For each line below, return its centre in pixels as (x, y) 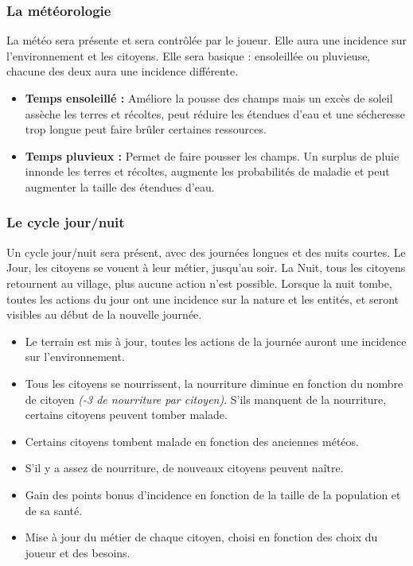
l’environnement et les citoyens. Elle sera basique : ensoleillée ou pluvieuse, (189, 55)
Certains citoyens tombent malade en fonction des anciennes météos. (192, 441)
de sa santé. (54, 510)
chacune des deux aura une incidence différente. (123, 71)
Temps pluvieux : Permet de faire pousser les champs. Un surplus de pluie (212, 155)
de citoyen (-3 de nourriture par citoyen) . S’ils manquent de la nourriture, (206, 399)
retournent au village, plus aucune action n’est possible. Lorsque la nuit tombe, (199, 283)
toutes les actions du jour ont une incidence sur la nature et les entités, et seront (203, 299)
